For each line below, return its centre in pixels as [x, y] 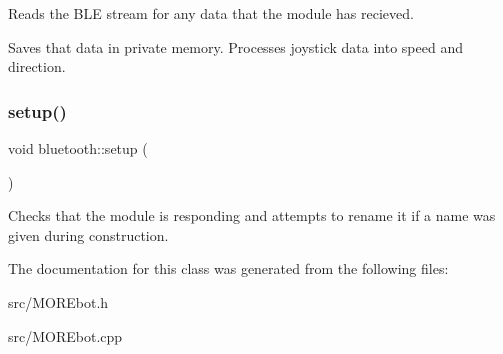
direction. [37, 66]
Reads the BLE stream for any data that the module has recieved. [211, 13]
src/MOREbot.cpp [65, 335]
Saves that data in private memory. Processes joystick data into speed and [235, 46]
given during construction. [88, 234]
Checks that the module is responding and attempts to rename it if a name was [252, 215]
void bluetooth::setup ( [78, 148]
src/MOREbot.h [58, 301]
